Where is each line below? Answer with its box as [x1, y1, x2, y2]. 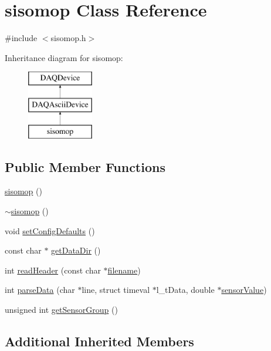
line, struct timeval [82, 283, 150, 296]
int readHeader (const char [5, 264, 101, 276]
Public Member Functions [5, 157, 165, 176]
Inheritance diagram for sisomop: [5, 51, 123, 63]
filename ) [107, 264, 141, 276]
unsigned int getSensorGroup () [5, 303, 118, 316]
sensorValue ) [221, 283, 267, 296]
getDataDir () [51, 244, 101, 256]
